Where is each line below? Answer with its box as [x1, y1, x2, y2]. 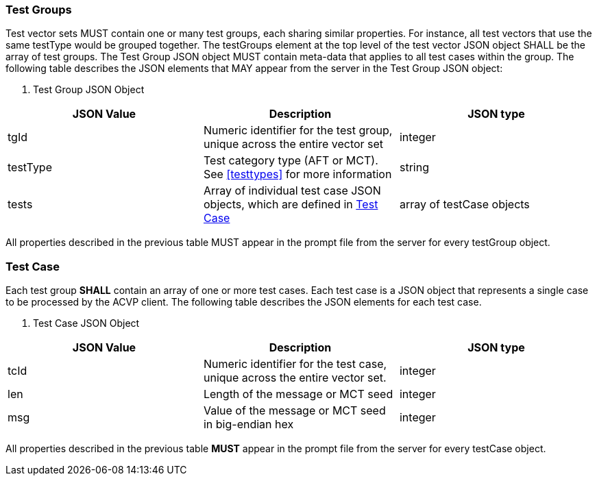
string [399, 160, 429, 175]
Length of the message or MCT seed [203, 387, 393, 402]
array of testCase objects [399, 197, 530, 212]
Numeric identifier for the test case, [203, 357, 387, 371]
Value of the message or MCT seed [203, 404, 386, 418]
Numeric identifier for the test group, [203, 123, 393, 138]
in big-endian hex [203, 417, 294, 432]
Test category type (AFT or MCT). [203, 153, 378, 168]
